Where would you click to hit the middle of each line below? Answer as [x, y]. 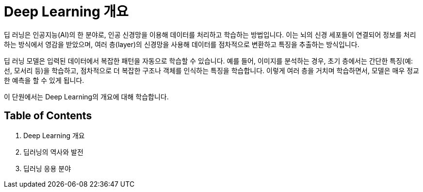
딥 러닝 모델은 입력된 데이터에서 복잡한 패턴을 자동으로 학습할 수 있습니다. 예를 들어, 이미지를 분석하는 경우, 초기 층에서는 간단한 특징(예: [209, 61]
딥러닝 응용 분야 [47, 168]
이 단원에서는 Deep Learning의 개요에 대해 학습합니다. [86, 96]
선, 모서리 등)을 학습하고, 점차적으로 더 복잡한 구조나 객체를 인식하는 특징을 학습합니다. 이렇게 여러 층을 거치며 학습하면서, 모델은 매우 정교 [211, 70]
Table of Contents [48, 116]
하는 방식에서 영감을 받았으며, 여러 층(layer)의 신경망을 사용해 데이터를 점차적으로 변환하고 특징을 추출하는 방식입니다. [182, 44]
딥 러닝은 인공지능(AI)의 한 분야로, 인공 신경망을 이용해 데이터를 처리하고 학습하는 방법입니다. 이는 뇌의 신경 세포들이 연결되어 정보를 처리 [210, 34]
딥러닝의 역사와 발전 [53, 152]
